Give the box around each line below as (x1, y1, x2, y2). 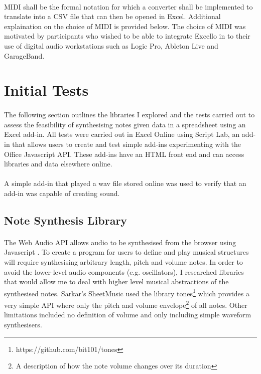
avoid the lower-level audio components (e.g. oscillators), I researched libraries (4, 266, 244, 277)
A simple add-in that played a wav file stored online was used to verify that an (4, 178, 246, 189)
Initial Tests (4, 80, 89, 100)
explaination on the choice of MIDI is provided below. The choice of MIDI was (4, 21, 246, 31)
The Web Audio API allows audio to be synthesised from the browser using (4, 237, 236, 247)
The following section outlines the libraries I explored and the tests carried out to (4, 109, 255, 120)
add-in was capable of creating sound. (4, 188, 120, 198)
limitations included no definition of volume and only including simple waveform (4, 309, 251, 320)
